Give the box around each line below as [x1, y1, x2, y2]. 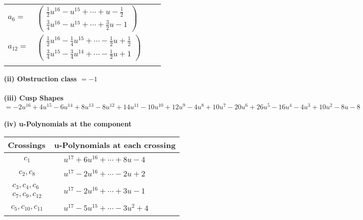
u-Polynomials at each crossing [54, 139, 176, 150]
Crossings [8, 139, 46, 150]
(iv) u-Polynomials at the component [4, 119, 132, 129]
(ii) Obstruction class [4, 73, 77, 83]
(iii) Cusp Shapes [4, 93, 64, 103]
